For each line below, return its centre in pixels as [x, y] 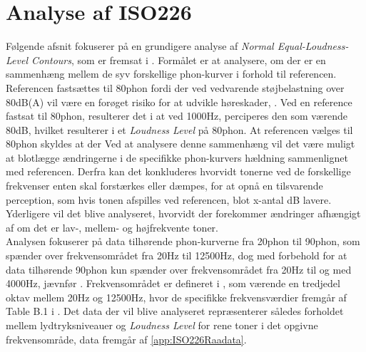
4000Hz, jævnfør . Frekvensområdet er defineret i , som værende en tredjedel [173, 283]
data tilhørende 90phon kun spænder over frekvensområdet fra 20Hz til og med [179, 269]
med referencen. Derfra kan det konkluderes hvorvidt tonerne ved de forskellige [178, 171]
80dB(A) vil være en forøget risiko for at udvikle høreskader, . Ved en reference [179, 102]
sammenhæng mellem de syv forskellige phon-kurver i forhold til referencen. [171, 74]
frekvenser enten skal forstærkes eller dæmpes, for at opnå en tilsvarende [164, 186]
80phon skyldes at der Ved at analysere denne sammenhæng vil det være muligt [181, 144]
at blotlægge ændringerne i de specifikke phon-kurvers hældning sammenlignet [177, 157]
